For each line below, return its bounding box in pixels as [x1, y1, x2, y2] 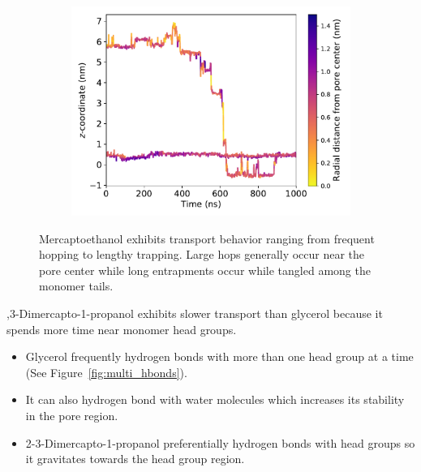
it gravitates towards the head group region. [25, 450, 245, 467]
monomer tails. [39, 277, 114, 294]
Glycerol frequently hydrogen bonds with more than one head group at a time [25, 348, 414, 365]
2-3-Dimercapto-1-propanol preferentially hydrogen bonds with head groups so [25, 434, 415, 451]
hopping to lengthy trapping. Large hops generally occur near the [39, 246, 365, 263]
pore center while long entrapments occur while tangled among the [39, 261, 371, 278]
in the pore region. [25, 406, 118, 423]
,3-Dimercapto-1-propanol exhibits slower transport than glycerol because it [6, 304, 383, 321]
